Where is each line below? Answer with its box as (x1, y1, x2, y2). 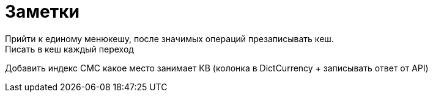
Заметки (5, 1, 80, 22)
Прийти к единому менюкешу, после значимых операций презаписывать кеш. (5, 33, 334, 44)
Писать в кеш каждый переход (5, 43, 134, 54)
